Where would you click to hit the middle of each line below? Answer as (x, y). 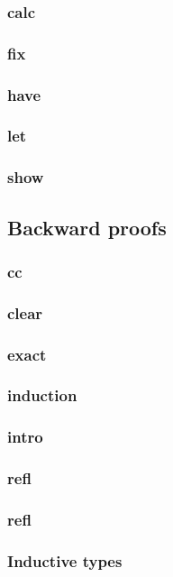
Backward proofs (87, 227)
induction (42, 395)
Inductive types (65, 560)
